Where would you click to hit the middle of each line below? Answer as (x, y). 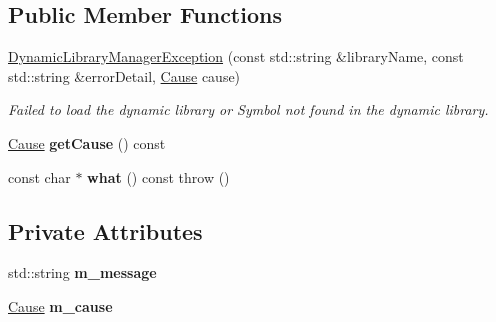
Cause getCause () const (87, 142)
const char (39, 176)
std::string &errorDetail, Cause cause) (124, 75)
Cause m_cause (60, 305)
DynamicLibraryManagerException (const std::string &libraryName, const (236, 56)
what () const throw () (158, 176)
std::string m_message (82, 272)
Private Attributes (105, 230)
